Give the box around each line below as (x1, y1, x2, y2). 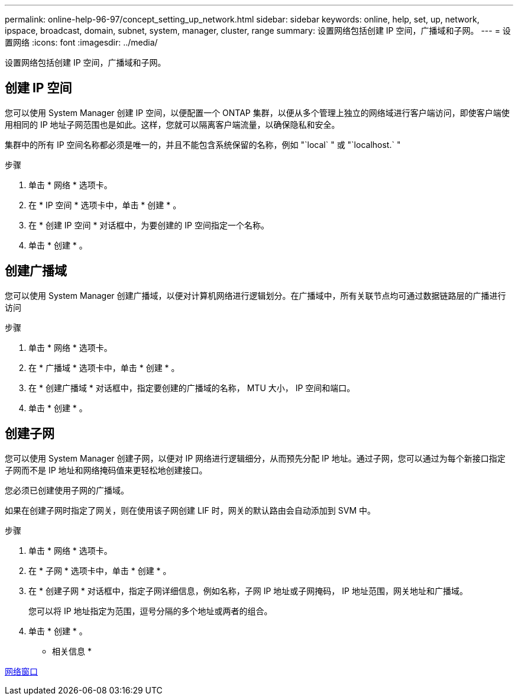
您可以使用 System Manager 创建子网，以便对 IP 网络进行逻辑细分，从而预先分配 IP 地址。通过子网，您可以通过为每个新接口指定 (5, 453, 506, 463)
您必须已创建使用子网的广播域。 (5, 485, 129, 495)
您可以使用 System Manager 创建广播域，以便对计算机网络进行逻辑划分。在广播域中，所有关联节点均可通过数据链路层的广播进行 (5, 290, 506, 301)
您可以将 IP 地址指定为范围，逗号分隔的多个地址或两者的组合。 (28, 605, 273, 616)
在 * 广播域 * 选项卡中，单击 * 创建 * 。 (28, 362, 180, 373)
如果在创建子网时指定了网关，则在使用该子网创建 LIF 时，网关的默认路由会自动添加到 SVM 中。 (5, 505, 375, 515)
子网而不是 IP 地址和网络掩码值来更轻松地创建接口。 (5, 464, 208, 475)
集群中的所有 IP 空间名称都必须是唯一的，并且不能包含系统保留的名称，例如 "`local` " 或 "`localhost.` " (5, 139, 401, 150)
